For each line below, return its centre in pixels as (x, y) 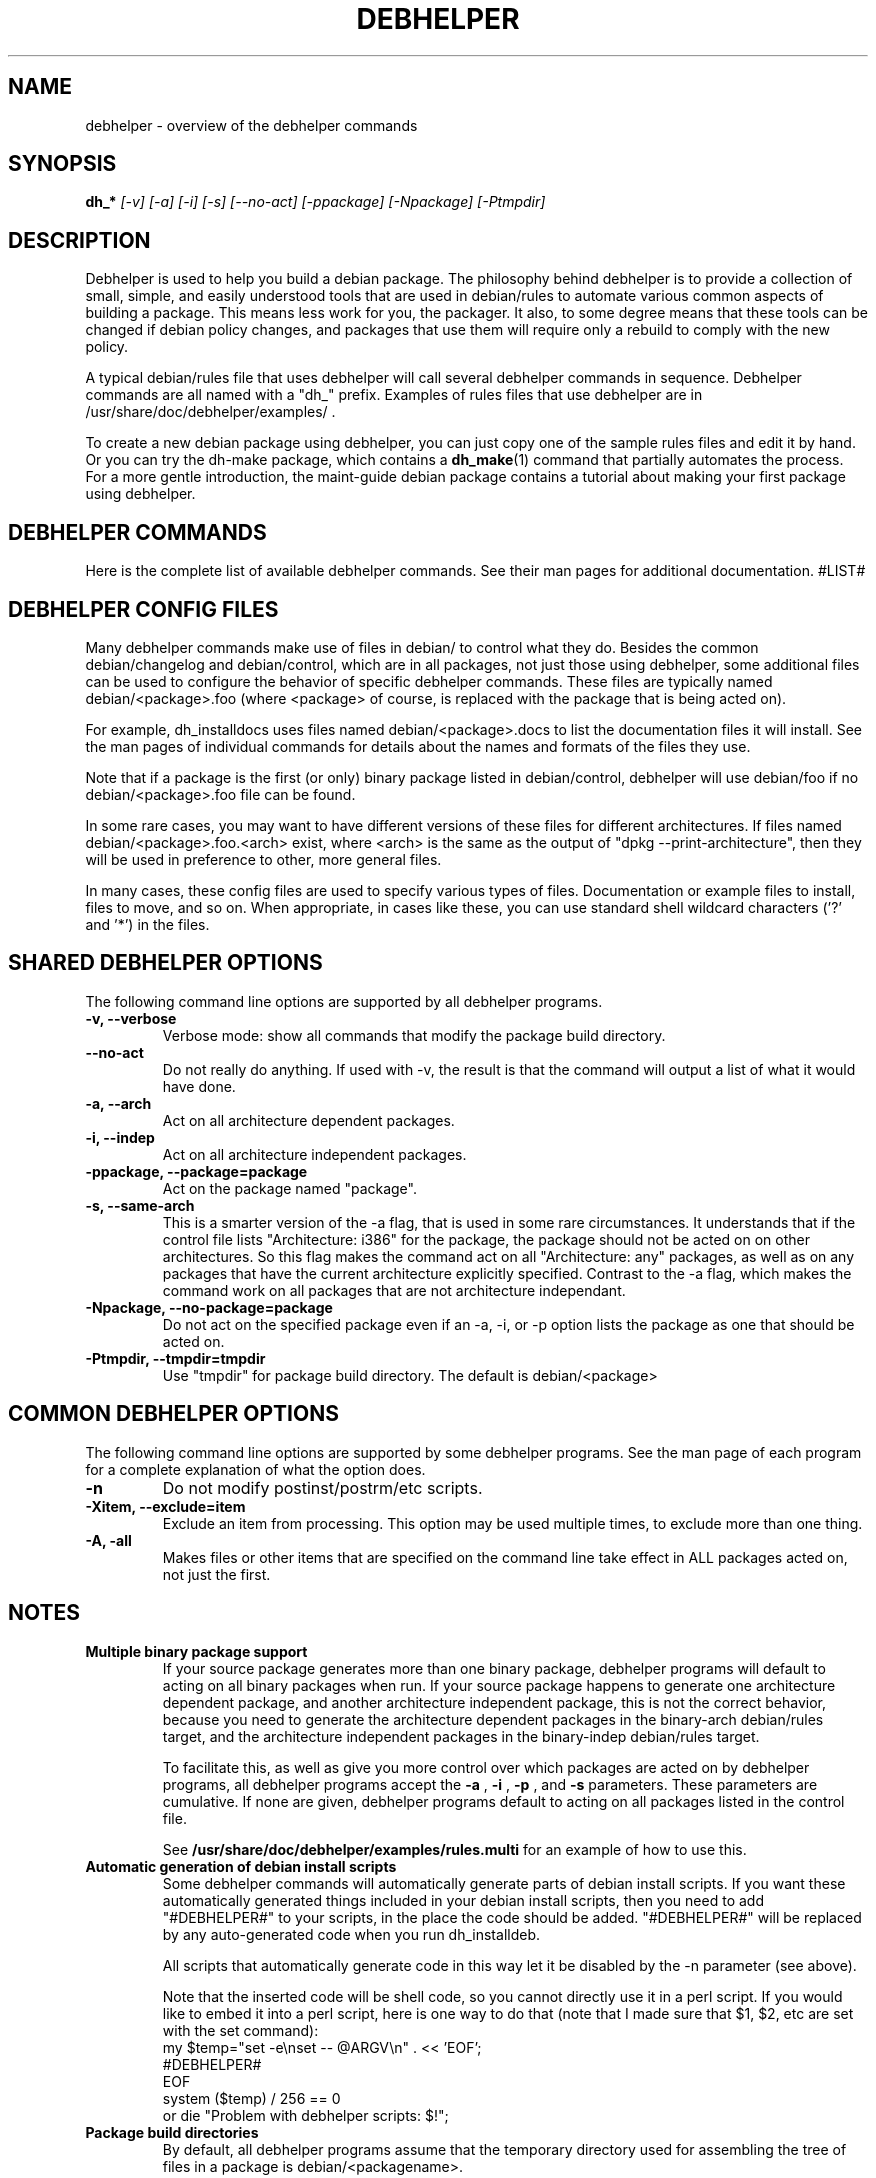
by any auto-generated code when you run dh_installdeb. (351, 1934)
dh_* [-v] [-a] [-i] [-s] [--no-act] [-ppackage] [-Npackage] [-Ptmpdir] (315, 202)
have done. (199, 1086)
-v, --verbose (131, 1018)
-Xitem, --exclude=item (165, 1506)
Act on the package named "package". (289, 1188)
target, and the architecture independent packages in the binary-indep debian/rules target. (461, 1736)
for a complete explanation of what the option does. (255, 1469)
